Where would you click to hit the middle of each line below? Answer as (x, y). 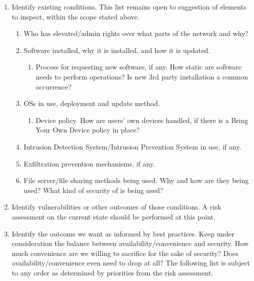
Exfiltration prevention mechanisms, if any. (89, 163)
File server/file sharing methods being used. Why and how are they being (136, 180)
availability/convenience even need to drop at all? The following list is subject (131, 263)
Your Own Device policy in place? (88, 130)
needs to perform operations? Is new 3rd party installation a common (142, 76)
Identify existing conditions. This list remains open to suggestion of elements (129, 6)
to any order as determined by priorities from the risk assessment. (113, 272)
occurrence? (54, 86)
